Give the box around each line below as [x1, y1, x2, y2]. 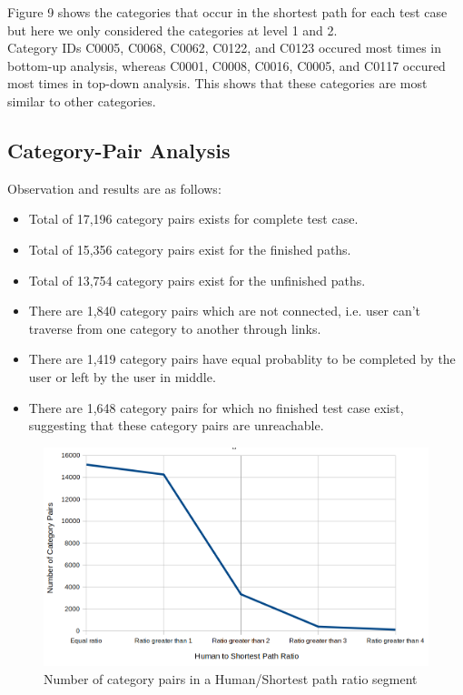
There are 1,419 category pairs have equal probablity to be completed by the [28, 349, 456, 368]
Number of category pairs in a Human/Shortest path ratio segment [44, 669, 418, 688]
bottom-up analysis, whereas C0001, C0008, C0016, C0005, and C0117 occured [7, 55, 446, 75]
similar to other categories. [7, 91, 156, 110]
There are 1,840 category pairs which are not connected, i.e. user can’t [28, 301, 421, 320]
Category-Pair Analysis [7, 136, 231, 164]
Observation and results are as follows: [7, 178, 222, 197]
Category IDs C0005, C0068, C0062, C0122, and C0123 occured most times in [7, 38, 442, 57]
